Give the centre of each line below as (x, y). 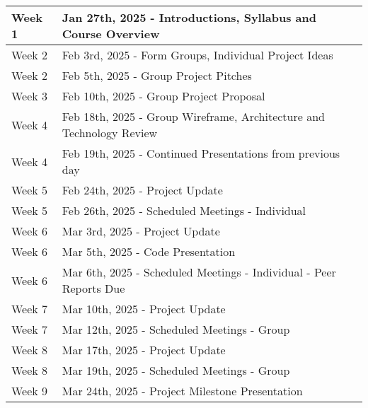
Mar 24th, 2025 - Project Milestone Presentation (182, 391)
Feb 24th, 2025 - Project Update (142, 190)
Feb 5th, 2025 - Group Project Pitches (157, 75)
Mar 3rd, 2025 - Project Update (141, 231)
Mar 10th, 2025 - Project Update (144, 309)
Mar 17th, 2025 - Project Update (144, 350)
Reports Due (93, 288)
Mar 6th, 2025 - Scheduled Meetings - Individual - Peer (199, 272)
